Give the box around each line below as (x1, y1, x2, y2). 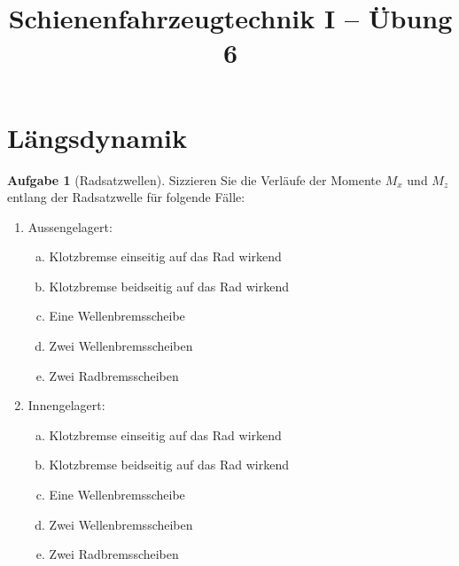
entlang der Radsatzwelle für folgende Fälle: (7, 188, 245, 206)
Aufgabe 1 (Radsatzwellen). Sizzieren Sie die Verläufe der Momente (7, 170, 382, 189)
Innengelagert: (27, 396, 105, 415)
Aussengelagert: (27, 217, 113, 236)
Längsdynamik (7, 119, 187, 155)
